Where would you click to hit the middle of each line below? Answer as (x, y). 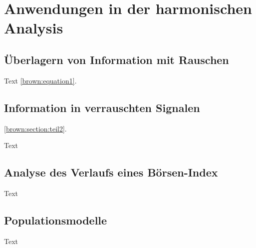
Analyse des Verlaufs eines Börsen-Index (111, 172)
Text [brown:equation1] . (40, 80)
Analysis (34, 28)
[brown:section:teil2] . (35, 128)
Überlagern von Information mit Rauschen (117, 59)
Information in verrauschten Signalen (102, 107)
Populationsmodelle (56, 220)
